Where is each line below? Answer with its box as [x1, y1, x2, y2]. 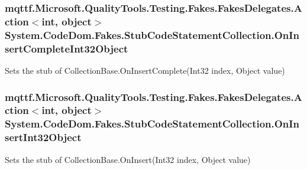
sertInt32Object [5, 130, 82, 145]
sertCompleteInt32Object [5, 41, 128, 55]
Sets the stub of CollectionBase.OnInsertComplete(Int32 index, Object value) [5, 64, 285, 76]
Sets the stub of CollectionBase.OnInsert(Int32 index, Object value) [5, 153, 251, 165]
